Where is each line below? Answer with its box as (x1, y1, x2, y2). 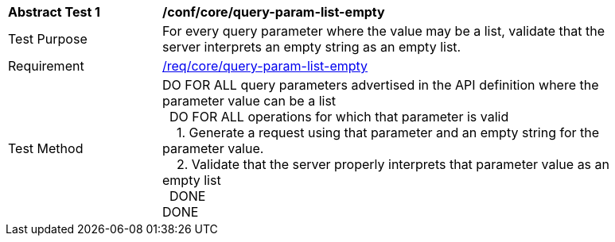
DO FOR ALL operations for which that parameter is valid (169, 109, 509, 125)
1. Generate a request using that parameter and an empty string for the (177, 125, 600, 140)
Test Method (8, 140, 84, 156)
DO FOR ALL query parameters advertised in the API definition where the (162, 77, 599, 93)
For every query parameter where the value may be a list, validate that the (162, 23, 605, 39)
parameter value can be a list (162, 93, 337, 109)
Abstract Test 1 (8, 4, 100, 20)
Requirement (8, 58, 84, 74)
